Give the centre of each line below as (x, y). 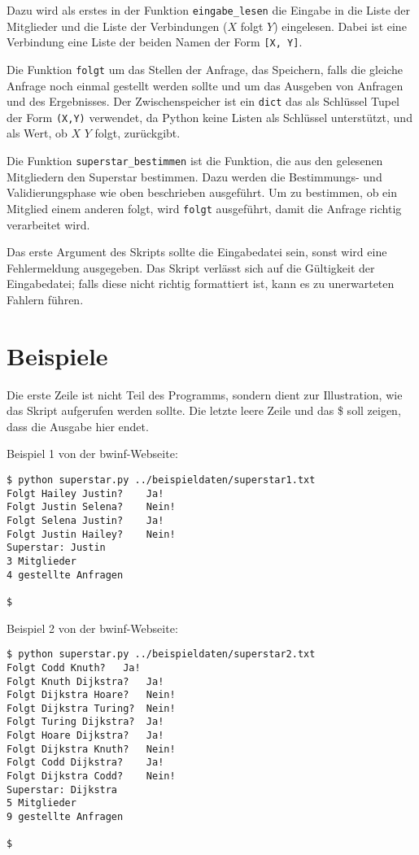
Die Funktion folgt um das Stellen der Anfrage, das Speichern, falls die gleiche (205, 69)
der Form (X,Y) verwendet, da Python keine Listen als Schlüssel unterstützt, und (209, 117)
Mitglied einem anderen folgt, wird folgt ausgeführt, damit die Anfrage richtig (204, 208)
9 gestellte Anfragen (65, 817)
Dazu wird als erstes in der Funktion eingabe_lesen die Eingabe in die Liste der (209, 10)
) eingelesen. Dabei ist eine (340, 26)
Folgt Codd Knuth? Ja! (74, 667)
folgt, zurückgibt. (137, 133)
